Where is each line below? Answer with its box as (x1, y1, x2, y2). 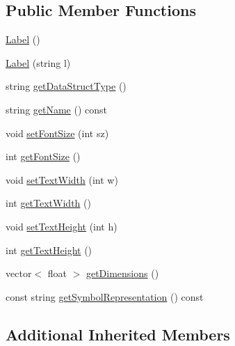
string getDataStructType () (6, 79, 127, 93)
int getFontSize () (6, 149, 81, 164)
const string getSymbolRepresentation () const (6, 289, 204, 304)
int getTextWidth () (6, 196, 91, 210)
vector (6, 266, 32, 281)
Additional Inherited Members (6, 323, 230, 345)
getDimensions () (86, 266, 159, 281)
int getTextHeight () (6, 242, 92, 257)
